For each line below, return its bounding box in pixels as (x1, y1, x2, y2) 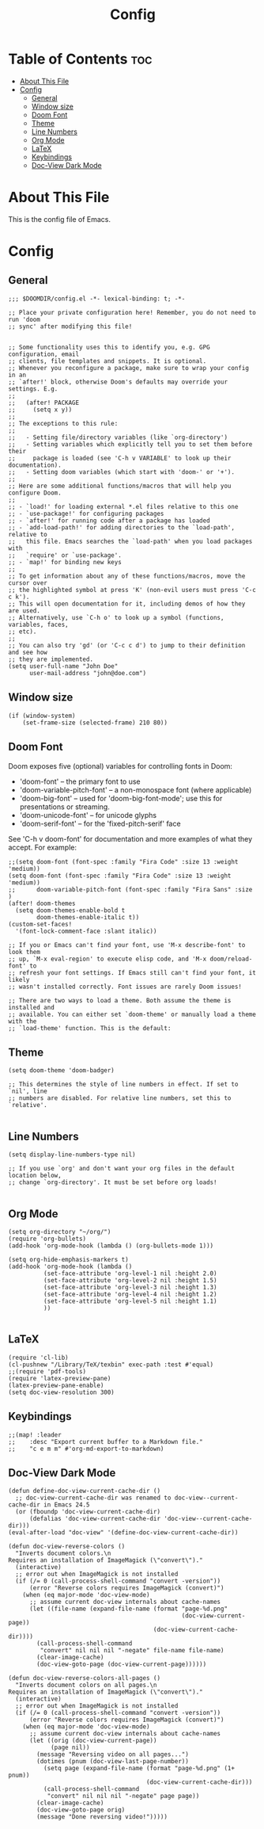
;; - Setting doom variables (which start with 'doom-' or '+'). (8, 468, 236, 476)
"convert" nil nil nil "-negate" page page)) (47, 1793, 200, 1800)
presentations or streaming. (19, 802, 111, 811)
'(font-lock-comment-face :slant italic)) (15, 927, 157, 935)
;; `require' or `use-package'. (8, 551, 123, 559)
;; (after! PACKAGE (8, 399, 80, 407)
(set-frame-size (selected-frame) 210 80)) (22, 719, 168, 727)
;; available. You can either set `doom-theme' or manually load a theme (8, 1010, 257, 1018)
